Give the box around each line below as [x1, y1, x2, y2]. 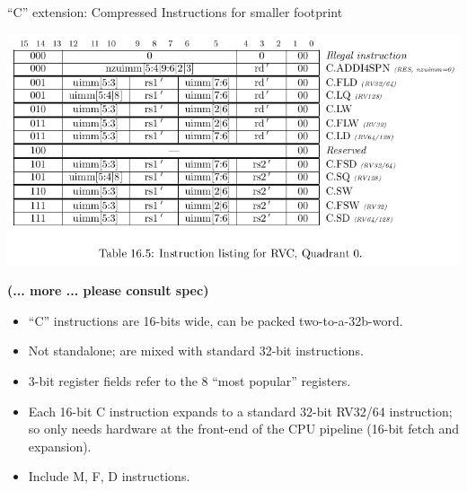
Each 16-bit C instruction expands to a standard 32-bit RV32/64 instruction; [28, 401, 453, 420]
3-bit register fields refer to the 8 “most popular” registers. [28, 372, 351, 390]
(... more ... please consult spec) [7, 281, 209, 300]
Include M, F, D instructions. [28, 467, 190, 486]
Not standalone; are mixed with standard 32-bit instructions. [28, 341, 364, 360]
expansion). [28, 436, 92, 455]
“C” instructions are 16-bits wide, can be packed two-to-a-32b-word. [28, 311, 403, 329]
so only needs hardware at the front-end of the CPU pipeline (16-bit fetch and [28, 419, 460, 438]
